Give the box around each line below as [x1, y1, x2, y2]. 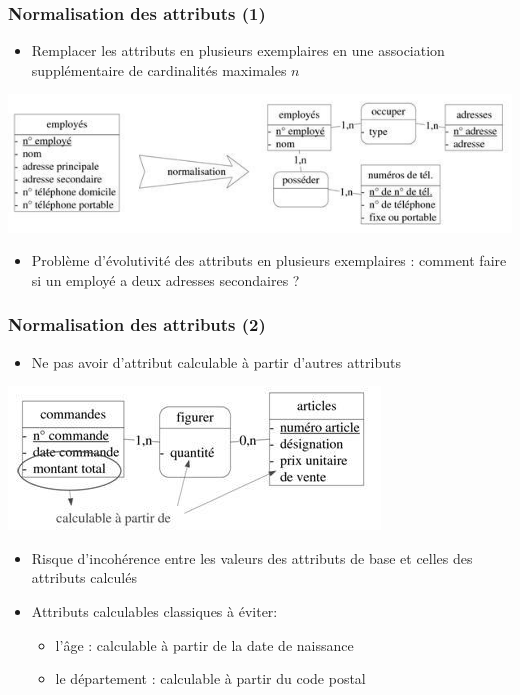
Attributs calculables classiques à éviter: [31, 600, 278, 621]
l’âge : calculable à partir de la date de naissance [55, 634, 354, 655]
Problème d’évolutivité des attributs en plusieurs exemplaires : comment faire [31, 250, 507, 271]
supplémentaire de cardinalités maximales [31, 59, 287, 80]
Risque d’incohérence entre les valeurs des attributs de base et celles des [31, 547, 473, 568]
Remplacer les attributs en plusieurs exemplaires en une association [31, 40, 445, 61]
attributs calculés [31, 567, 137, 588]
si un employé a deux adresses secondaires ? [31, 269, 300, 290]
